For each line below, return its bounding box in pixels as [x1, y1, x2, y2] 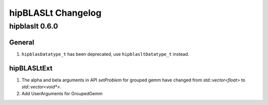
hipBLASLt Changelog [9, 7, 102, 18]
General [9, 38, 35, 46]
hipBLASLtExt [9, 64, 53, 72]
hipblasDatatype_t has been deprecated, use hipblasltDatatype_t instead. [21, 51, 190, 57]
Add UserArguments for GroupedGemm [21, 91, 103, 97]
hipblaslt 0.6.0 [9, 22, 58, 31]
